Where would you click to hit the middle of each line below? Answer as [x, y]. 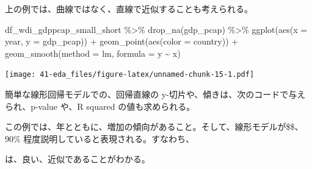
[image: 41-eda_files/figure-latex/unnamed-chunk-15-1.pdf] [130, 75]
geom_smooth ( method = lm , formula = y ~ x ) [93, 53]
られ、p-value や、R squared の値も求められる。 [100, 106]
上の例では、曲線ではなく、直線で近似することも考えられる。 [129, 9]
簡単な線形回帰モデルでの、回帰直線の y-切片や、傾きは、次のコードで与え [155, 94]
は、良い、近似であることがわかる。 [78, 159]
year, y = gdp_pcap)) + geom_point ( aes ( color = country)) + [122, 41]
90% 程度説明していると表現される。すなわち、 [100, 138]
